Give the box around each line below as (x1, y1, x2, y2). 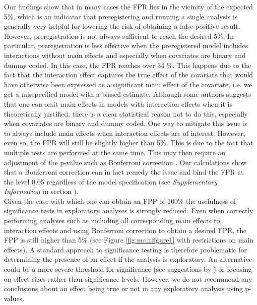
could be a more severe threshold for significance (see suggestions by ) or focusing (4, 264, 252, 274)
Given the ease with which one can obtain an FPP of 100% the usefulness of (4, 195, 236, 206)
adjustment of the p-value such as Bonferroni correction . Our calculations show (4, 157, 247, 167)
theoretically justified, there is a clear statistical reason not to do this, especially (4, 108, 248, 119)
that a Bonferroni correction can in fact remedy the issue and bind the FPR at (4, 167, 244, 177)
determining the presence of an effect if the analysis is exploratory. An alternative (4, 254, 252, 264)
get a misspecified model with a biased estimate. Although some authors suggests (4, 89, 252, 99)
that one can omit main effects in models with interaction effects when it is (4, 98, 232, 109)
